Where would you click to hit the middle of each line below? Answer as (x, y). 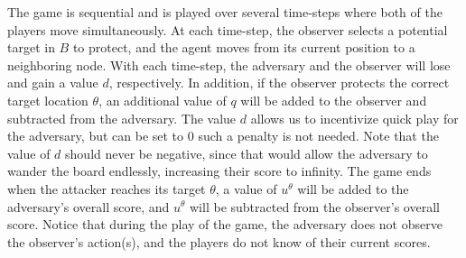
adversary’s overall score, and (89, 206)
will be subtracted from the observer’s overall (315, 206)
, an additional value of (163, 100)
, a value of (246, 188)
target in (31, 47)
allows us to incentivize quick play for (354, 118)
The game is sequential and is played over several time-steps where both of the (225, 12)
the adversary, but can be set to (96, 136)
